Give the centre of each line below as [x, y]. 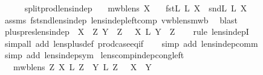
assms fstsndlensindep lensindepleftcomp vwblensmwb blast [121, 19]
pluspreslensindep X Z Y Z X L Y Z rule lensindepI [127, 31]
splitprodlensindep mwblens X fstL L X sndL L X [136, 8]
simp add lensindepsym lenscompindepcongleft [94, 55]
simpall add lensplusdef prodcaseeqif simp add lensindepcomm [131, 43]
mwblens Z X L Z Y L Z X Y [82, 66]
